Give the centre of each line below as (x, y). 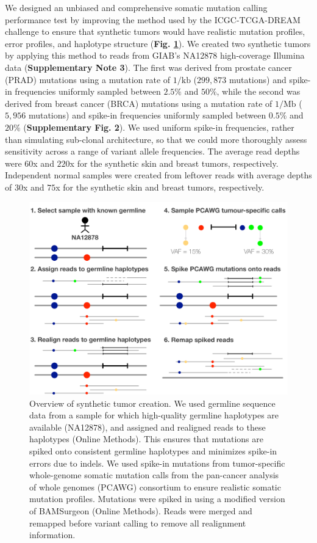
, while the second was (258, 91)
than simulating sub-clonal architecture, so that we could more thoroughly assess (156, 139)
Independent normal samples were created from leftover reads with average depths (158, 175)
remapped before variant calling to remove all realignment (138, 523)
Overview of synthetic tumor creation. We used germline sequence (152, 403)
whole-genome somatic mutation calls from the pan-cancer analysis (154, 475)
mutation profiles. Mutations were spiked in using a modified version (157, 499)
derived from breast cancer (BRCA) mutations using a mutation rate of (139, 103)
